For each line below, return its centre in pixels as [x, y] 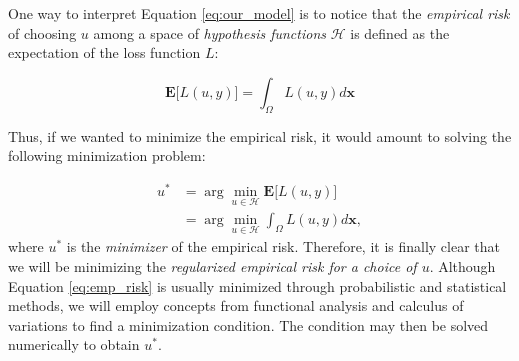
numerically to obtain [74, 344]
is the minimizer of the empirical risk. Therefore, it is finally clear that [283, 246]
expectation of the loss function [104, 52]
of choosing [42, 32]
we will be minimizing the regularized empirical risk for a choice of [212, 265]
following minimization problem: [107, 155]
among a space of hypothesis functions [209, 32]
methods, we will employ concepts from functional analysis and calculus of [236, 305]
